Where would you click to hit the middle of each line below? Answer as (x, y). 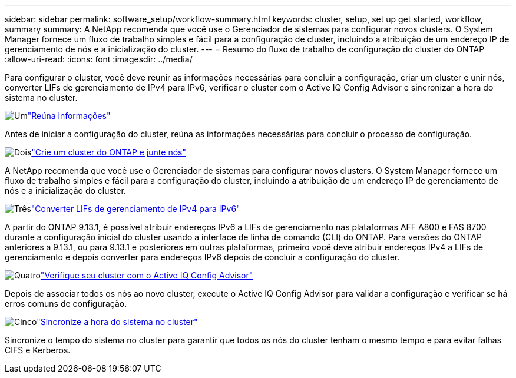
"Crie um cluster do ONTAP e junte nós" (109, 152)
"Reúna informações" (69, 116)
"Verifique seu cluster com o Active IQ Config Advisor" (147, 275)
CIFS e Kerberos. (38, 350)
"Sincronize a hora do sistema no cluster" (117, 322)
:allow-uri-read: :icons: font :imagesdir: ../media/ (99, 59)
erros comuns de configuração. (66, 304)
